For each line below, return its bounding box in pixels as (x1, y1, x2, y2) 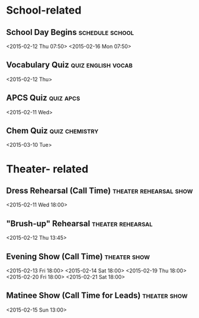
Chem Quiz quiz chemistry (6, 126, 99, 136)
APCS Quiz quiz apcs (6, 93, 81, 103)
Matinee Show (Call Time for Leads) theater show (6, 291, 188, 301)
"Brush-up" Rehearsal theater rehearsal (6, 219, 153, 229)
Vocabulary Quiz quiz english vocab (6, 60, 133, 70)
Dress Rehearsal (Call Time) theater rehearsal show (6, 186, 193, 196)
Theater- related (6, 162, 89, 175)
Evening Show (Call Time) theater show (6, 251, 150, 261)
